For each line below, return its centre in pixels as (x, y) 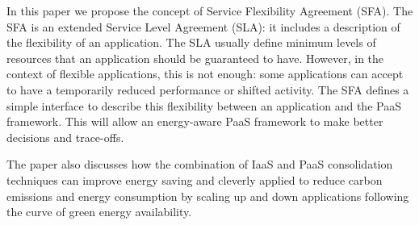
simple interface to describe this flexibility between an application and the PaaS (204, 105)
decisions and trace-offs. (65, 137)
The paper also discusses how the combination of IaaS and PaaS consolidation (200, 164)
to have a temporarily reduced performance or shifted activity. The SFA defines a (208, 89)
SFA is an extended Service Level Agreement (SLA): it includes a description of (203, 26)
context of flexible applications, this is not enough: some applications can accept (205, 74)
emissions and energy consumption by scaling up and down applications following (208, 196)
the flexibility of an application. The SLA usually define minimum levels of (191, 42)
